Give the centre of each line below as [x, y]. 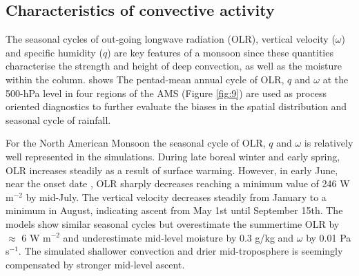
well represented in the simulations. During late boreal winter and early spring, [173, 156]
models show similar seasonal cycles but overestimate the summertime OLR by [173, 223]
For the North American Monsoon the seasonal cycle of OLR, [136, 143]
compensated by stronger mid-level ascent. [95, 264]
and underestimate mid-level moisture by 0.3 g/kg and [178, 237]
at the [336, 79]
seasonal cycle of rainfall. [58, 119]
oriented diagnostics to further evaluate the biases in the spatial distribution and [176, 106]
